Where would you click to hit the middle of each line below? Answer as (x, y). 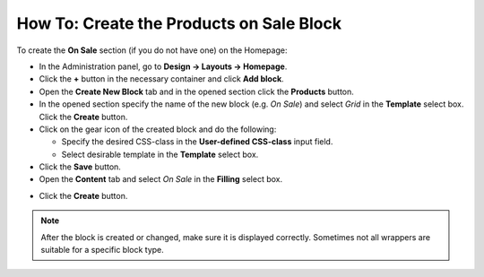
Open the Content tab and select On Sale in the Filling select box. (160, 179)
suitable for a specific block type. (103, 250)
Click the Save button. (80, 167)
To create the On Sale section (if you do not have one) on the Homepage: (152, 50)
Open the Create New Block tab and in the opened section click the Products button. (196, 91)
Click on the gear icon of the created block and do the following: (158, 129)
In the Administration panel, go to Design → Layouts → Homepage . (163, 66)
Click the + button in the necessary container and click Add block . (161, 79)
